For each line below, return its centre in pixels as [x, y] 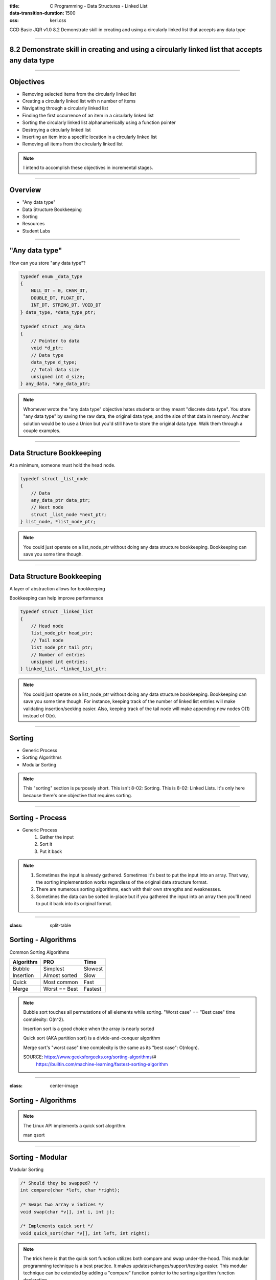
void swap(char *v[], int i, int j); [67, 1212]
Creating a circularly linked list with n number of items [79, 101]
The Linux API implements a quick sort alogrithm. [75, 1125]
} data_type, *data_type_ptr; [58, 312]
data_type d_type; [54, 362]
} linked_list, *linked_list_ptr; [63, 669]
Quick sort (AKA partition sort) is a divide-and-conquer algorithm [92, 1038]
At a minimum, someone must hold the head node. [63, 465]
